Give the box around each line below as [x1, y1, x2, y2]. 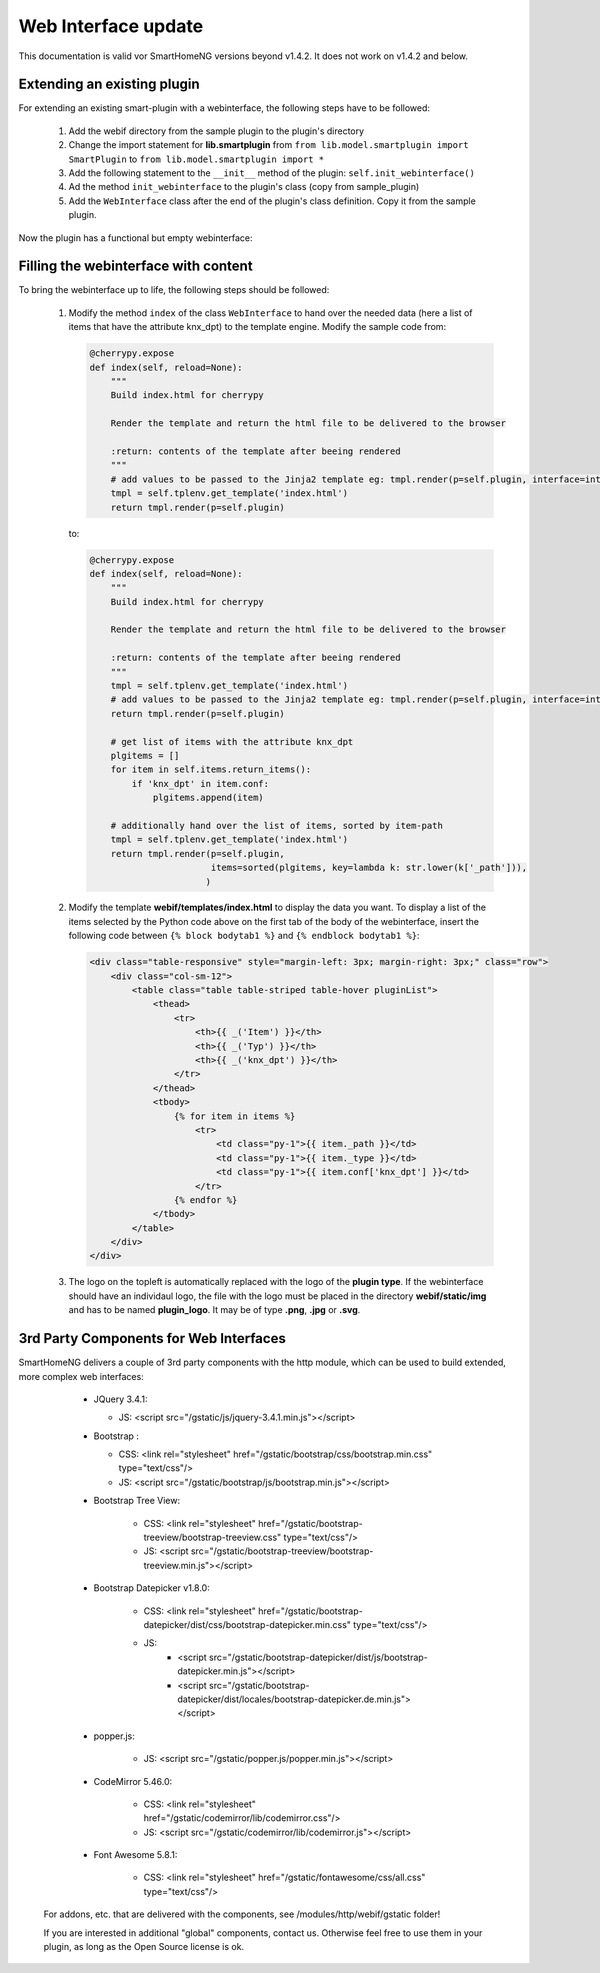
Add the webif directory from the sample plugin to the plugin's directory [68, 125, 365, 137]
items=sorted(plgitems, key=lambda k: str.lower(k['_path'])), [210, 862, 528, 874]
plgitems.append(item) [152, 792, 264, 804]
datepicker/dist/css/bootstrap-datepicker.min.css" [143, 1618, 352, 1630]
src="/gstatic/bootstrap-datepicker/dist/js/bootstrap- [208, 1651, 429, 1663]
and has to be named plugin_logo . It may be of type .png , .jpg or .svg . [68, 1304, 361, 1316]
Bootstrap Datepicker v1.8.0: [93, 1582, 210, 1594]
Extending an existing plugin [18, 76, 200, 93]
